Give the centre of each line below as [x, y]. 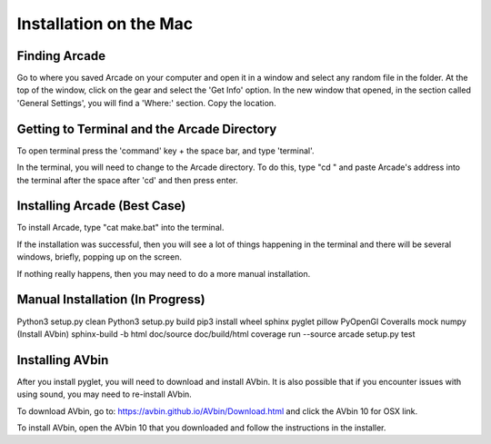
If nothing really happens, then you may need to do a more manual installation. [164, 273]
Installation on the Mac [105, 24]
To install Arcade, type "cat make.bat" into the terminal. [120, 228]
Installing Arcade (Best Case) [101, 206]
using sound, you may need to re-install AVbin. [105, 394]
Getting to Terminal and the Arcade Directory [147, 128]
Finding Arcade [61, 56]
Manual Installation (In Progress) [111, 300]
